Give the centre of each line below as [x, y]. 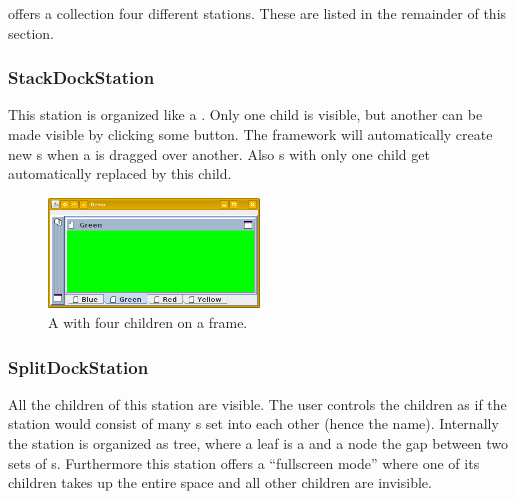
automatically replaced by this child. [120, 173]
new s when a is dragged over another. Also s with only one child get [219, 153]
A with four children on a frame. [148, 322]
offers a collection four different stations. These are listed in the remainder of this [257, 13]
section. [31, 32]
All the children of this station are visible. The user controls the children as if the [257, 403]
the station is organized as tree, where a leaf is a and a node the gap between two [258, 443]
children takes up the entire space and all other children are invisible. [220, 482]
